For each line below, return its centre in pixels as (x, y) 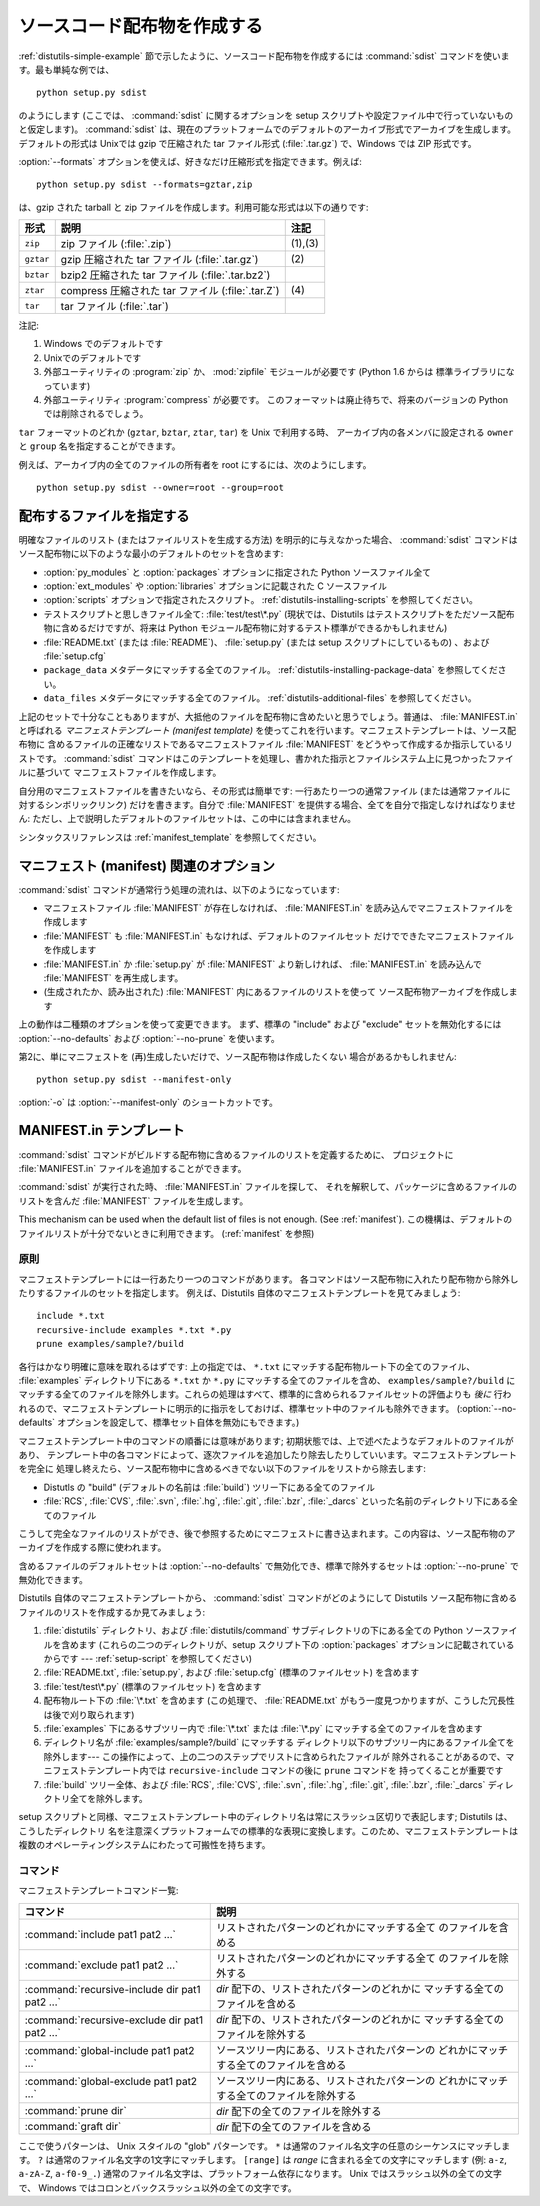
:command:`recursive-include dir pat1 (112, 1989)
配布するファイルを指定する (104, 515)
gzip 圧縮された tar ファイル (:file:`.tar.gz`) (159, 260)
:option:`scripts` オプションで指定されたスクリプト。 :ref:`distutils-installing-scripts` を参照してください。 (261, 600)
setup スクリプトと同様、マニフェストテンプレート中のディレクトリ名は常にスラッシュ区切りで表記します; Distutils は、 (266, 1817)
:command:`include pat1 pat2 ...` (100, 1934)
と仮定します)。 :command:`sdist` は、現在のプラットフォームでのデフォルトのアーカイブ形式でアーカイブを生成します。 (267, 129)
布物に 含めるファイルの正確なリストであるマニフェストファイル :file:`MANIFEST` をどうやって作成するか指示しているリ (266, 744)
